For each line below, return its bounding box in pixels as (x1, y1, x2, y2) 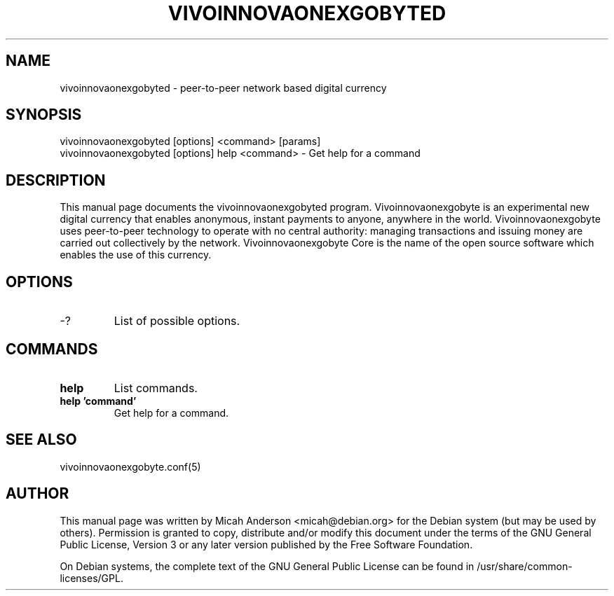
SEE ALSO (6, 431, 77, 449)
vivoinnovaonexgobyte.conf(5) (60, 460, 201, 473)
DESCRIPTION (6, 171, 106, 189)
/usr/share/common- (477, 560, 573, 572)
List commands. (114, 380, 198, 395)
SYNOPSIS (6, 106, 82, 124)
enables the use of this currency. (60, 249, 212, 261)
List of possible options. (114, 314, 240, 328)
